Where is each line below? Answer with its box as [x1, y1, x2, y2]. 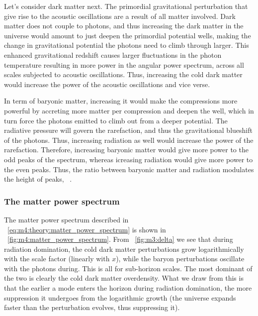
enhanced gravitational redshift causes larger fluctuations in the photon [4, 49, 222, 60]
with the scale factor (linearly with [4, 253, 110, 264]
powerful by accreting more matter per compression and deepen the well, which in [4, 105, 254, 115]
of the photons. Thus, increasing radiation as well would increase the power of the [4, 134, 254, 145]
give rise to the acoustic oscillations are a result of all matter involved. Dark [4, 10, 236, 21]
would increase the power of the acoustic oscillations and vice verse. [4, 79, 210, 89]
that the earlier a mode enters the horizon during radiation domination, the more [4, 283, 252, 293]
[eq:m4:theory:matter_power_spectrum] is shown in [7, 224, 166, 234]
